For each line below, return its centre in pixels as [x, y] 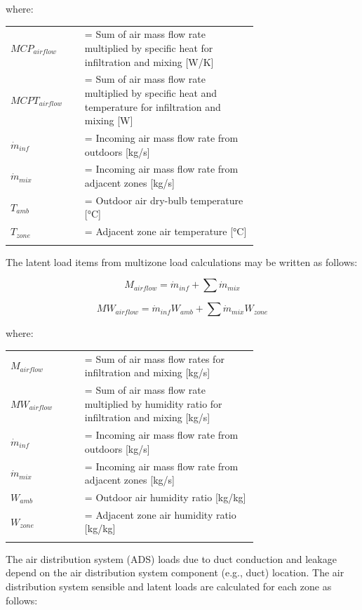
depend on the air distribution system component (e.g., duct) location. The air [175, 572]
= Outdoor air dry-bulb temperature [164, 200]
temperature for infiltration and [153, 106]
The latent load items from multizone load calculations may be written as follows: [182, 261]
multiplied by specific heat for [149, 47]
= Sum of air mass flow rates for [154, 358]
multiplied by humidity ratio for [153, 403]
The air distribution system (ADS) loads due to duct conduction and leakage [171, 558]
